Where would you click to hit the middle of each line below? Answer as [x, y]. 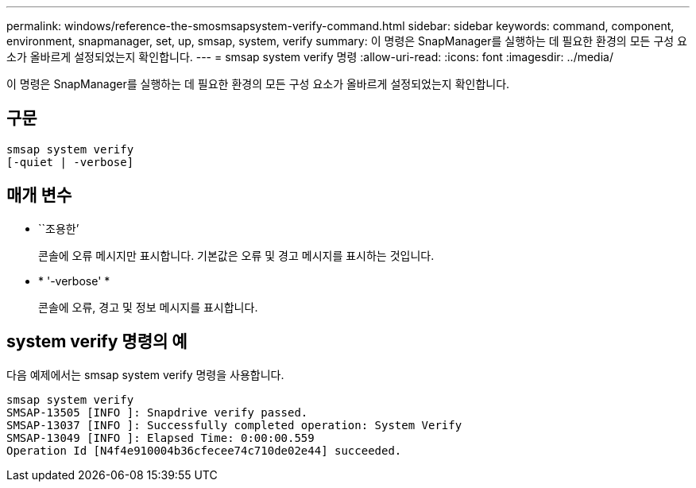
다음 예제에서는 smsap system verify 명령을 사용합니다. [145, 374]
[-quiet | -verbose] [70, 162]
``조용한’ [59, 228]
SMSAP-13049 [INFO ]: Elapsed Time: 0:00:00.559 [160, 438]
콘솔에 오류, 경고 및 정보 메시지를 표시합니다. [148, 307]
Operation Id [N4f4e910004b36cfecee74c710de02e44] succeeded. [204, 450]
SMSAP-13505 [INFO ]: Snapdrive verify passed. [157, 412]
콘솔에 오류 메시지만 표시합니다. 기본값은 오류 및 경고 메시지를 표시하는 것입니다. [236, 255]
